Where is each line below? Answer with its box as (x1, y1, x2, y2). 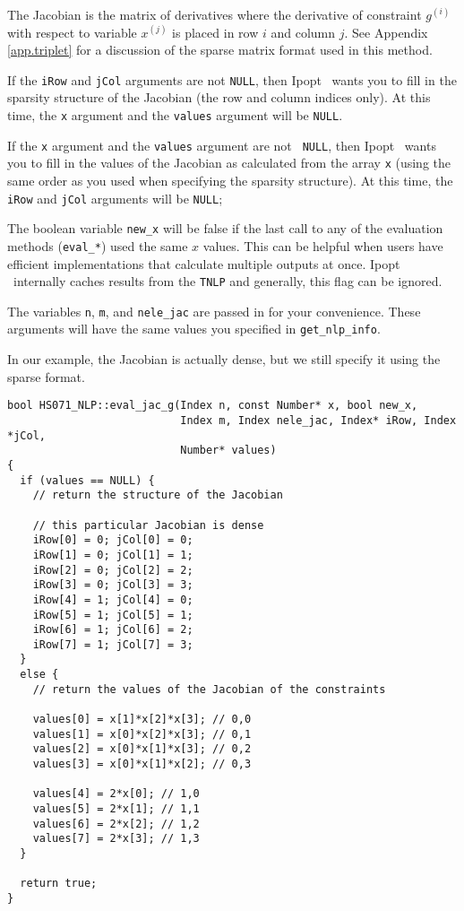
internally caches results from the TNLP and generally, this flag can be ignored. (13, 272, 443, 291)
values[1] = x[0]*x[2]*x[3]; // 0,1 (32, 727, 252, 741)
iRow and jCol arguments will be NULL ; (7, 188, 223, 207)
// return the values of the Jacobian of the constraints (32, 682, 386, 696)
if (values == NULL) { (20, 473, 155, 487)
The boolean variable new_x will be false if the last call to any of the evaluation (7, 219, 443, 238)
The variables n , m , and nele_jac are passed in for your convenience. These (7, 301, 421, 320)
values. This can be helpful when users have (202, 236, 443, 255)
